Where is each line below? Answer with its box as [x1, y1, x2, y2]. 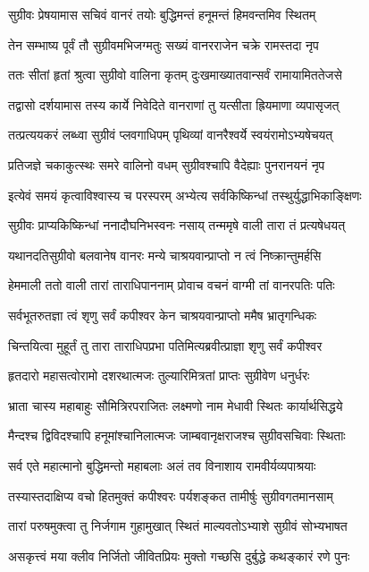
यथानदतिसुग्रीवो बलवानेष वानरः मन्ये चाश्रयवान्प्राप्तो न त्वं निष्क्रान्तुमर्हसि [8, 245, 322, 264]
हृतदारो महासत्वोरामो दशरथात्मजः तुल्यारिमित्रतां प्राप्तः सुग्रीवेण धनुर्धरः [8, 366, 310, 385]
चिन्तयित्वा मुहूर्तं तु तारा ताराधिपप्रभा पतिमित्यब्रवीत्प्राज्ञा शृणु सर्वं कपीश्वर [8, 336, 323, 354]
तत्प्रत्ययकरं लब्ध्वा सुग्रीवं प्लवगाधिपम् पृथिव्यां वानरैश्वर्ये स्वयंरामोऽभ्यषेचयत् [8, 125, 333, 144]
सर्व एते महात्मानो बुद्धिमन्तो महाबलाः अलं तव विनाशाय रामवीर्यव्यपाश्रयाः [8, 456, 316, 474]
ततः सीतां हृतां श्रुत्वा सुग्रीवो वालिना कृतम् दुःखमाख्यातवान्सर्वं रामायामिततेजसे [8, 65, 342, 84]
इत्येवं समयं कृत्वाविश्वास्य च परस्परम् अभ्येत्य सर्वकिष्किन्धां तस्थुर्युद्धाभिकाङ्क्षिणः [8, 185, 362, 204]
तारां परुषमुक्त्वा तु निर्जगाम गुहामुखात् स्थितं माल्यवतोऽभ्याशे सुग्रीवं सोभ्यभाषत [8, 517, 348, 535]
